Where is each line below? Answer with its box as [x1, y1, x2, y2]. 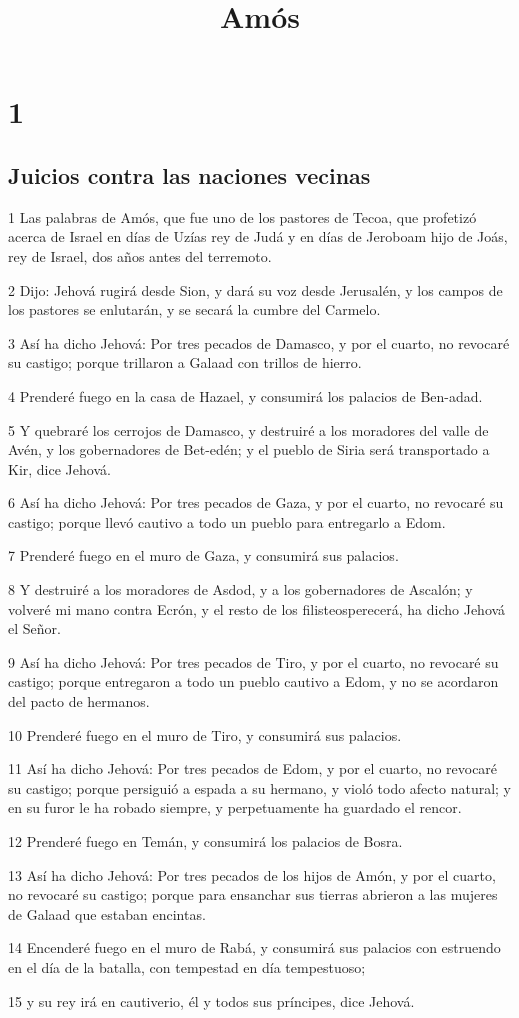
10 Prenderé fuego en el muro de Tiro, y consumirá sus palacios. [8, 724, 402, 745]
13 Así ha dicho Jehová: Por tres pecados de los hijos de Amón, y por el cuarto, [8, 864, 496, 885]
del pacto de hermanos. [8, 691, 150, 712]
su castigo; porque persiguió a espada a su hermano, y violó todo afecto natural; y [8, 777, 512, 798]
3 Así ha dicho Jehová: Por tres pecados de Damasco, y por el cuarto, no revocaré [8, 332, 510, 353]
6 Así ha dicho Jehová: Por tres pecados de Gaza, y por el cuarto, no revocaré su [8, 492, 504, 513]
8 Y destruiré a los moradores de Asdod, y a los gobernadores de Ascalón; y [8, 579, 473, 600]
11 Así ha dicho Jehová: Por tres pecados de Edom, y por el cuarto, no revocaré [8, 758, 498, 779]
